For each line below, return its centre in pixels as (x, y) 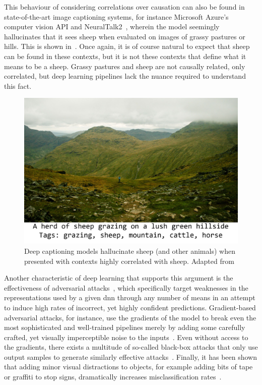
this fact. (18, 86)
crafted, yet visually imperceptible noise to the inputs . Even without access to (126, 337)
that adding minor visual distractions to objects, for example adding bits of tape (128, 367)
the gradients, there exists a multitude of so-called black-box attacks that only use (131, 347)
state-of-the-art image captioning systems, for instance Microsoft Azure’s (116, 16)
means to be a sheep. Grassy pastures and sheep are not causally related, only (125, 66)
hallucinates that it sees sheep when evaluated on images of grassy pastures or (125, 36)
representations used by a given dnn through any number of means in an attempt (130, 297)
